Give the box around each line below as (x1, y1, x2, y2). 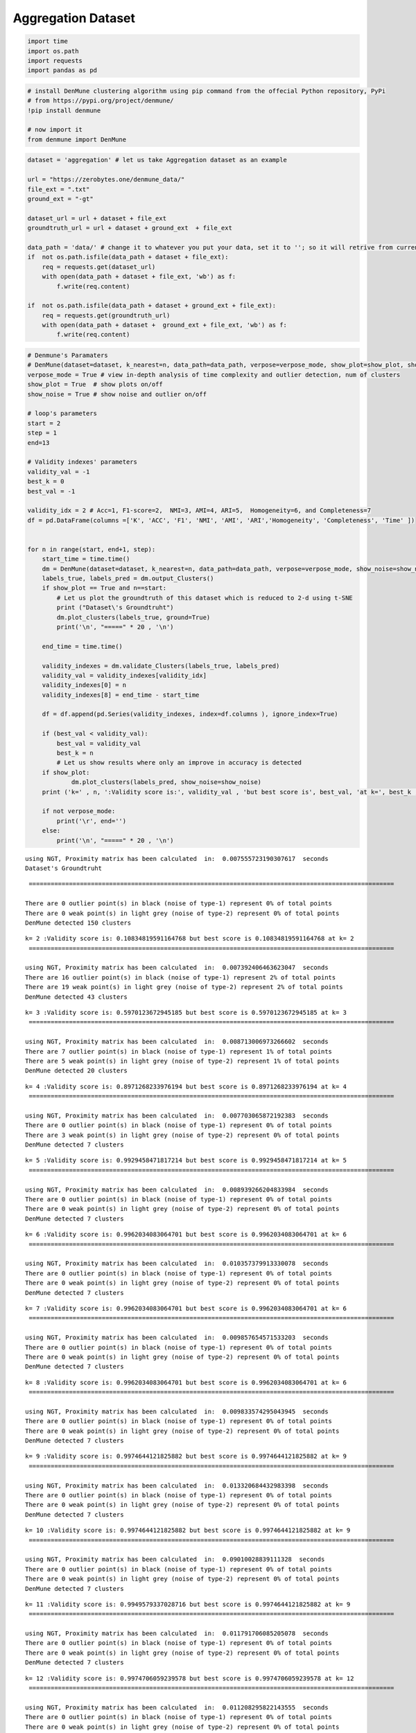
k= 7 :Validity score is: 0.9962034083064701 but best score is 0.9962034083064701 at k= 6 (25, 1304, 347, 1312)
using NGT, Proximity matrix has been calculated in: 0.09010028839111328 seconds (25, 1556, 325, 1563)
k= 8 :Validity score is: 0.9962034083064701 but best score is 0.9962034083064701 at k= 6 (25, 1378, 347, 1386)
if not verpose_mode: (42, 808, 116, 815)
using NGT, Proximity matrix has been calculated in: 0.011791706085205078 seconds (25, 1630, 329, 1637)
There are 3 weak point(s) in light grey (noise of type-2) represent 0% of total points (25, 1131, 340, 1139)
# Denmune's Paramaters (27, 351, 109, 360)
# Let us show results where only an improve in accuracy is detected (56, 759, 302, 767)
